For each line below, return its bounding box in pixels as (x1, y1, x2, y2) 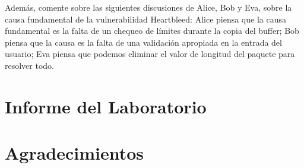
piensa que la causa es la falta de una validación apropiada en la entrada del (5, 36, 282, 48)
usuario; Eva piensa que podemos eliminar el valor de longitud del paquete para (5, 47, 295, 60)
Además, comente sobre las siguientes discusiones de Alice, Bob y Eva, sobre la (5, 1, 292, 13)
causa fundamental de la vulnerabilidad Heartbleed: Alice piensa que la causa (5, 12, 286, 25)
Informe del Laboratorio (5, 94, 207, 118)
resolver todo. (5, 59, 54, 71)
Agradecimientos (5, 141, 144, 165)
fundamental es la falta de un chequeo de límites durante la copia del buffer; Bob (5, 24, 299, 37)
